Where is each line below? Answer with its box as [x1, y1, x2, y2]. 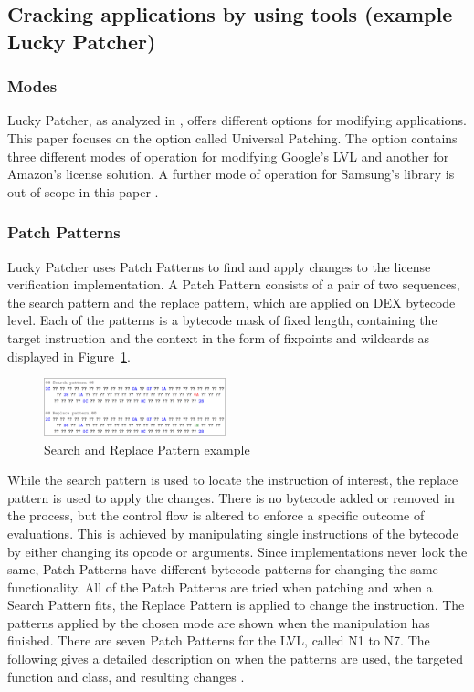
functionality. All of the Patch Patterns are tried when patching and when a [7, 577, 433, 596]
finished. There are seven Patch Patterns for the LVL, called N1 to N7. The [7, 631, 430, 650]
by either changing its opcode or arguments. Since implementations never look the [7, 541, 468, 561]
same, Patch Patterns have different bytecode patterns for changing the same [7, 560, 438, 579]
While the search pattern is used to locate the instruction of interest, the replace [7, 470, 458, 489]
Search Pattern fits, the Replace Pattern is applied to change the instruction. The [7, 595, 465, 614]
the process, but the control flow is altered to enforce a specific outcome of [7, 506, 425, 525]
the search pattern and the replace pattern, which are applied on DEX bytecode [7, 292, 456, 311]
